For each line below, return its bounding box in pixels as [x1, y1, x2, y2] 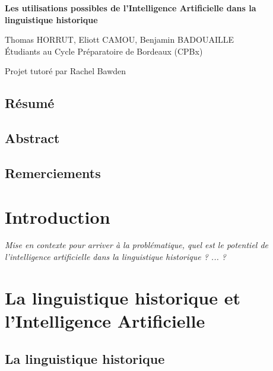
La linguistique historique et [5, 285, 240, 309]
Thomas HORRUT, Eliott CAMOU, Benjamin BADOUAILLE [5, 33, 234, 46]
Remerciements [5, 163, 101, 182]
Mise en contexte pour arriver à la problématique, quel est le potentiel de [5, 239, 269, 251]
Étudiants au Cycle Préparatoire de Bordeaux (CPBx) [5, 45, 203, 57]
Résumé [5, 94, 55, 112]
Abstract [5, 129, 60, 147]
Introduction [5, 204, 110, 229]
